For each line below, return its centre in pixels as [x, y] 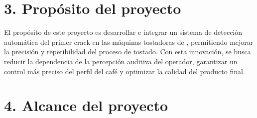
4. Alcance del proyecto [86, 105]
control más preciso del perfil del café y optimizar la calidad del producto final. [125, 71]
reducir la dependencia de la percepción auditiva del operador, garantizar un [121, 61]
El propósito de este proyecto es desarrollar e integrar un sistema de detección [123, 32]
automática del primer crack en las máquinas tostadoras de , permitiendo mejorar [129, 42]
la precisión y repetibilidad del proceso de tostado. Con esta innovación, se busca [128, 52]
